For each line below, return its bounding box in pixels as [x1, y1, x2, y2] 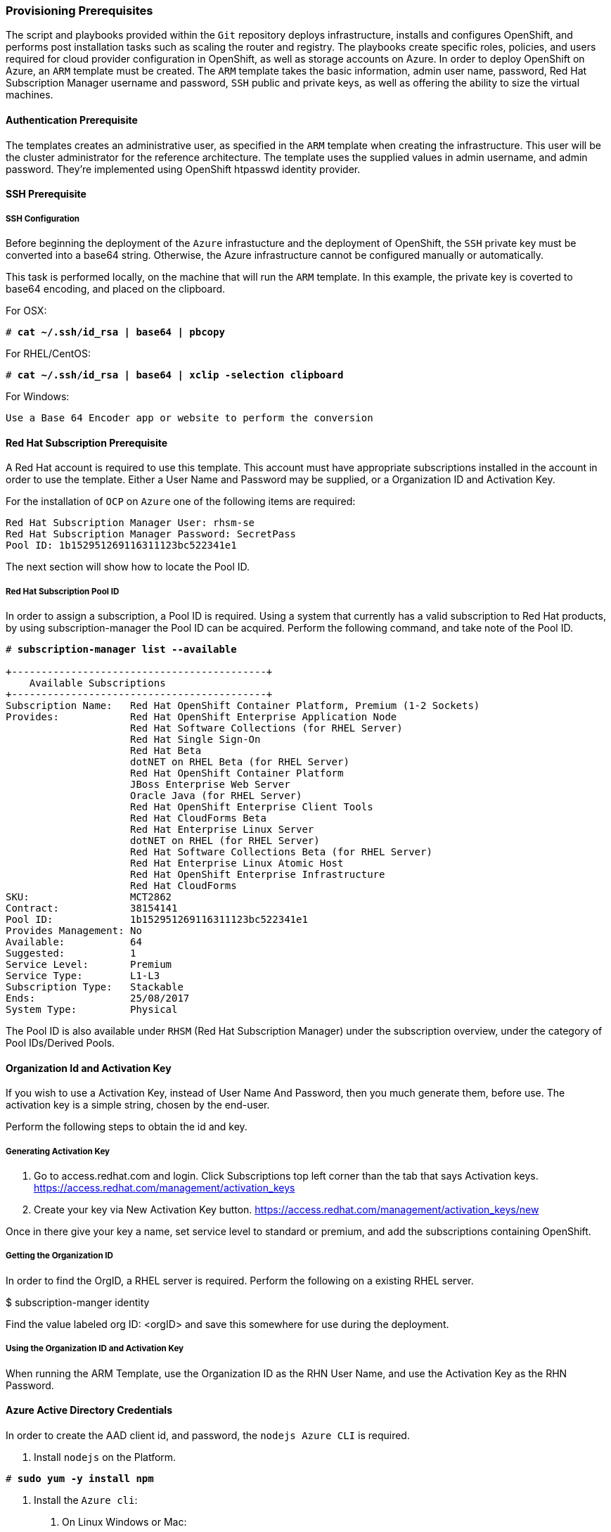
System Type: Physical [6, 1003, 178, 1015]
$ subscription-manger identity [6, 1296, 150, 1308]
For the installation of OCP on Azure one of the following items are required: [6, 495, 356, 508]
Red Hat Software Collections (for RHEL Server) [130, 722, 403, 734]
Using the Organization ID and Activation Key [6, 1343, 184, 1354]
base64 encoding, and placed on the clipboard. [6, 282, 226, 295]
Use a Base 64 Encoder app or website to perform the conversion [6, 411, 373, 423]
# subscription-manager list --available [6, 643, 237, 655]
